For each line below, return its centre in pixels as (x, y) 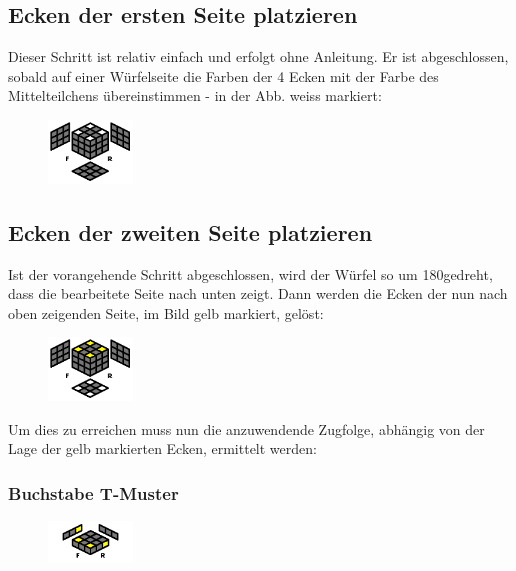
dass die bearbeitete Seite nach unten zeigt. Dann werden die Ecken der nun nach (258, 293)
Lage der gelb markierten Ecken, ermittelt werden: (162, 448)
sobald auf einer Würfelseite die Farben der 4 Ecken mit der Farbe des (223, 75)
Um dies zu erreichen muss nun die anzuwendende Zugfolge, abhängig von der (246, 428)
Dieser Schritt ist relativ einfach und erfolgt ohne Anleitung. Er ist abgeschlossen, (258, 56)
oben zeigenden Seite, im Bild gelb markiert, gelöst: (166, 312)
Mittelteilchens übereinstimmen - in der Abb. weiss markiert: (195, 95)
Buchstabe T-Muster (93, 492)
